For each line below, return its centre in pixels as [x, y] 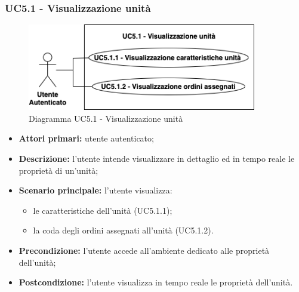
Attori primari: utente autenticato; [86, 138]
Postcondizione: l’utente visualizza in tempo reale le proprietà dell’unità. [156, 282]
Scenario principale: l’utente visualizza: [95, 190]
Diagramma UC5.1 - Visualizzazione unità [106, 118]
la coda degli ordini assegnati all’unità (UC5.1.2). [123, 230]
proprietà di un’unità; [58, 170]
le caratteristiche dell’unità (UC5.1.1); [103, 210]
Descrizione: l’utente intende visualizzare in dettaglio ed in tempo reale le [157, 159]
